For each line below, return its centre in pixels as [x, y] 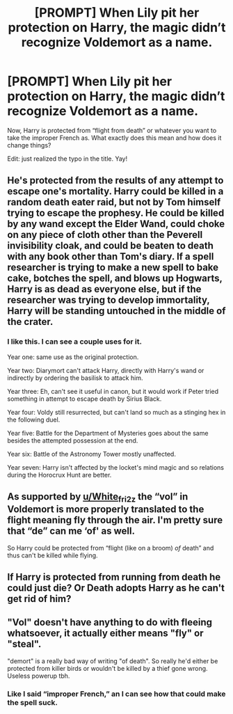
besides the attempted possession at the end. [73, 441]
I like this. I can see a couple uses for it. [75, 342]
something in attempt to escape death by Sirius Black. [85, 399]
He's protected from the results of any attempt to [115, 181]
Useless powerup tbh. [39, 676]
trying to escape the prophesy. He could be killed [116, 213]
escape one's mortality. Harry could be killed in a [115, 192]
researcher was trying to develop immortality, [109, 300]
